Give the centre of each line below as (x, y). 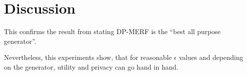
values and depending (211, 57)
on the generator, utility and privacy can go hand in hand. (91, 66)
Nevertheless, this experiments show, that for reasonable (88, 57)
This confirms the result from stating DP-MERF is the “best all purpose (112, 31)
